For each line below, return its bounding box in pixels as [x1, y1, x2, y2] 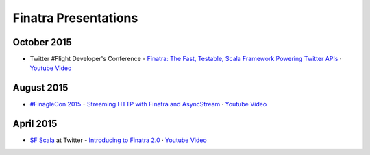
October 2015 [12, 36, 72, 48]
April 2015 [12, 118, 58, 130]
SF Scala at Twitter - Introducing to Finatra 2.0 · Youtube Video [29, 136, 207, 144]
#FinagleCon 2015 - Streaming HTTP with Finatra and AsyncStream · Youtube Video [29, 100, 267, 108]
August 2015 [12, 82, 69, 94]
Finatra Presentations [12, 10, 138, 25]
